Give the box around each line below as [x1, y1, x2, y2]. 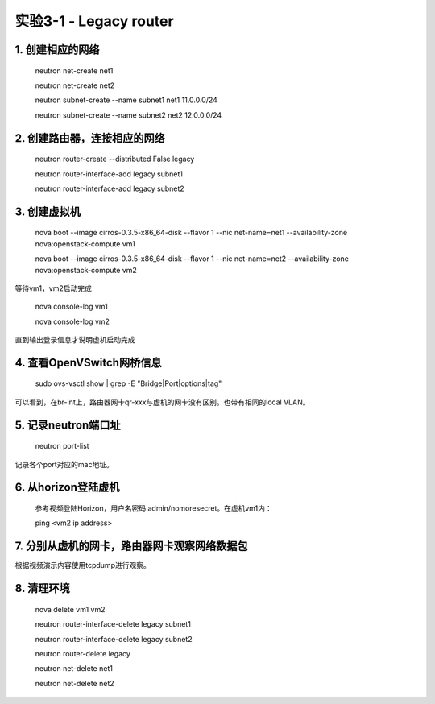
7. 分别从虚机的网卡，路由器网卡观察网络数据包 [14, 540, 248, 553]
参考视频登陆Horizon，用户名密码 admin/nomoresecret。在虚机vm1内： [35, 503, 273, 513]
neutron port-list [35, 441, 89, 451]
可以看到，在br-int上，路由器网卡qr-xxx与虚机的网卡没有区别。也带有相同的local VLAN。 [14, 397, 310, 407]
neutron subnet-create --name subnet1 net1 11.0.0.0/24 [35, 95, 217, 105]
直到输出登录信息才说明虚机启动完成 [14, 335, 135, 345]
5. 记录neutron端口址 [14, 418, 121, 432]
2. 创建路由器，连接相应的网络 [14, 131, 165, 145]
